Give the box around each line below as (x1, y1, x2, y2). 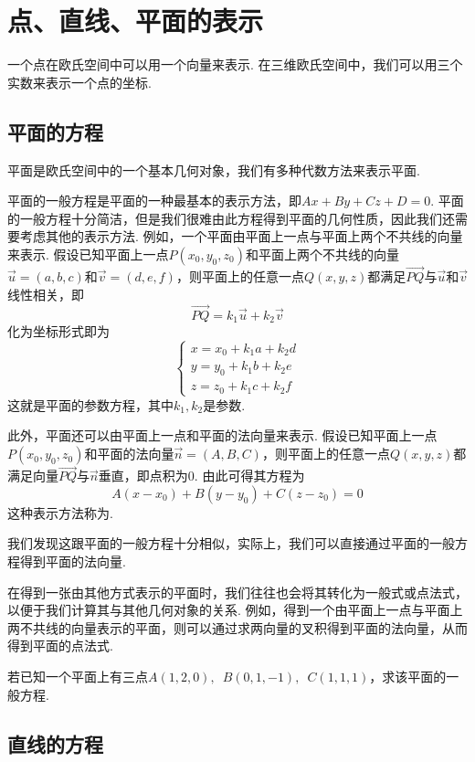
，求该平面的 (369, 667, 447, 686)
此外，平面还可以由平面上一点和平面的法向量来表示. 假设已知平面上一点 (7, 426, 438, 445)
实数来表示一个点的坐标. (7, 72, 152, 91)
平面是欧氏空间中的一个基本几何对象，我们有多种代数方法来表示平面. (7, 160, 420, 179)
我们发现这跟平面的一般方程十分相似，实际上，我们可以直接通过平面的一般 (7, 534, 455, 553)
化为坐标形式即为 (7, 321, 110, 340)
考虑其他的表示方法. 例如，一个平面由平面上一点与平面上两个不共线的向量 (19, 227, 463, 246)
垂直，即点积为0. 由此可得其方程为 (98, 466, 305, 485)
